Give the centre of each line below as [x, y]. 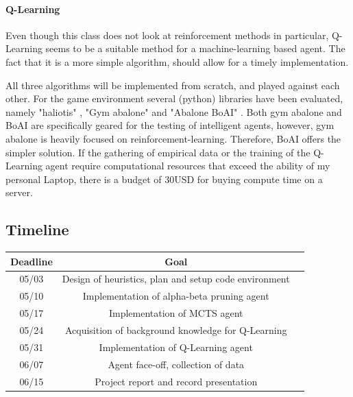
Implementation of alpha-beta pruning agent [176, 296]
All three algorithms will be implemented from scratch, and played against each [173, 85]
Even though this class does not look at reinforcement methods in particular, [167, 35]
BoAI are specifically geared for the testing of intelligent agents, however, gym [170, 125]
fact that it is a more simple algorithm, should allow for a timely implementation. [177, 61]
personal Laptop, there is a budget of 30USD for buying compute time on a [164, 179]
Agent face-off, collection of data [176, 364]
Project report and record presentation [176, 381]
